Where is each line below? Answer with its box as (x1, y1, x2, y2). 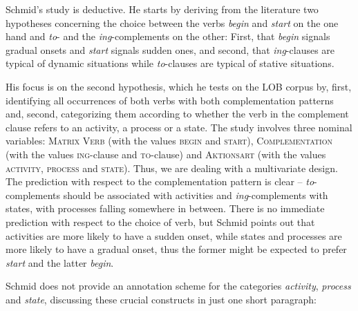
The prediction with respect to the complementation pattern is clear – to (6, 174, 314, 189)
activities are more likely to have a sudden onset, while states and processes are (6, 228, 342, 243)
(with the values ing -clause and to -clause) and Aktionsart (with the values (6, 147, 326, 161)
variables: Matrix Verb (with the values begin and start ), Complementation (6, 133, 332, 148)
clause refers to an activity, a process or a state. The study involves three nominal (6, 120, 352, 134)
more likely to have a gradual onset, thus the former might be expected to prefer (6, 242, 347, 256)
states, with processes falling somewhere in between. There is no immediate (6, 201, 325, 216)
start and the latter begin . (6, 255, 114, 270)
